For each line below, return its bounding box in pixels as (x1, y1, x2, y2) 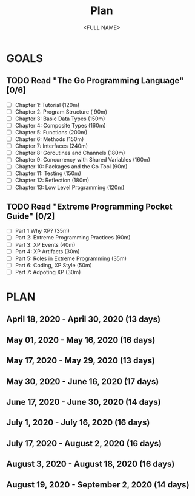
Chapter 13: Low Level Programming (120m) (15, 184, 125, 191)
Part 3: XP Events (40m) (15, 241, 76, 248)
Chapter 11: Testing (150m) (15, 170, 82, 177)
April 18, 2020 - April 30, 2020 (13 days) (6, 314, 161, 325)
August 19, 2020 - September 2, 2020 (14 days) (6, 480, 190, 490)
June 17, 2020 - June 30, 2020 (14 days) (6, 396, 162, 407)
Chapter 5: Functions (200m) (15, 129, 88, 136)
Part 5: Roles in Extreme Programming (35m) (15, 255, 127, 262)
